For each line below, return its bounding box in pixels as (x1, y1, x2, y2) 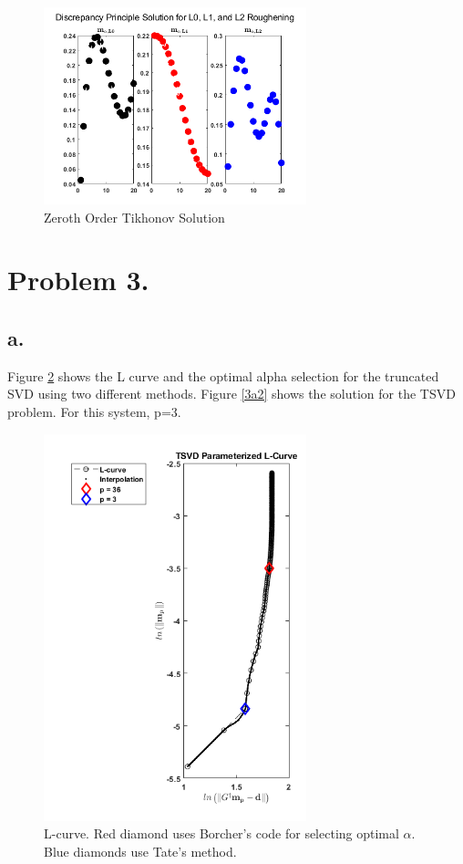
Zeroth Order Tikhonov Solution (44, 207, 225, 226)
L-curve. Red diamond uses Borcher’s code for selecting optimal (44, 824, 399, 843)
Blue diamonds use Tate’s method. (44, 841, 237, 860)
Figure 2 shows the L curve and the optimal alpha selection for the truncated (7, 366, 439, 385)
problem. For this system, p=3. (7, 401, 181, 421)
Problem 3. (7, 261, 149, 298)
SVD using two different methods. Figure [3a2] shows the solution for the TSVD (7, 384, 456, 403)
